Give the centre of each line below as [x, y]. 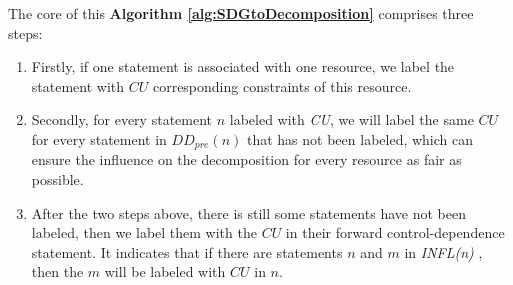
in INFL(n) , [443, 251]
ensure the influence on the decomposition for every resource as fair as [246, 159]
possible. [57, 179]
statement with [78, 85]
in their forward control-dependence [395, 232]
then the [57, 271]
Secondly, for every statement [122, 119]
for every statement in [99, 138]
